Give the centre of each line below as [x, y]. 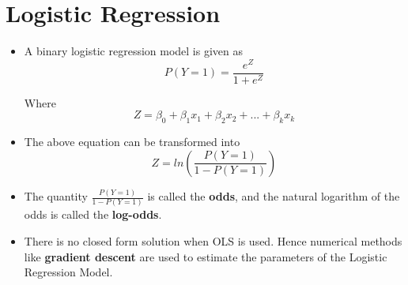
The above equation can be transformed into [132, 142]
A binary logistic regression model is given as [134, 51]
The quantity [56, 196]
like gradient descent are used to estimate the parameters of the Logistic [206, 256]
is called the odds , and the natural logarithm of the [274, 196]
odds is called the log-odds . [93, 214]
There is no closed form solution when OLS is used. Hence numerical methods [213, 241]
